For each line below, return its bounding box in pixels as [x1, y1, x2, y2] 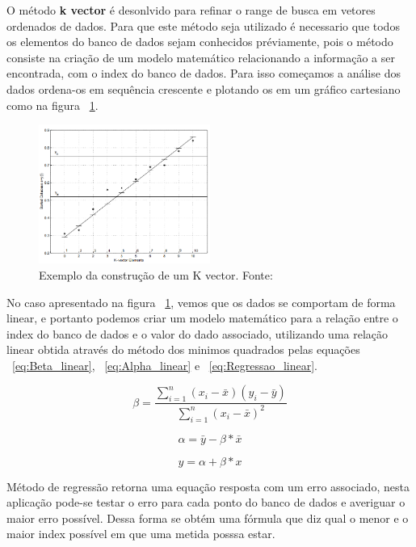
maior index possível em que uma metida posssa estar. [6, 525, 275, 542]
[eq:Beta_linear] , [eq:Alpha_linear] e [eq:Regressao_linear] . [12, 356, 317, 373]
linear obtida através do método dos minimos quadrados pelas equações [6, 341, 360, 358]
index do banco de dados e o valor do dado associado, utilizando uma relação [6, 325, 389, 342]
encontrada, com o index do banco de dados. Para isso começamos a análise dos [6, 65, 401, 82]
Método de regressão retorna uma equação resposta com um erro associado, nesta [6, 478, 410, 494]
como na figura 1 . [6, 96, 99, 113]
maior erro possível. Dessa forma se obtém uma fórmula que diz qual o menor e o [6, 509, 409, 526]
